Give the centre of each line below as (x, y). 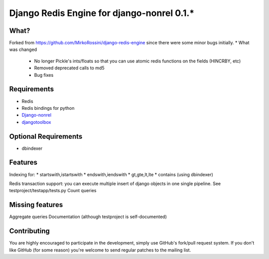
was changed (23, 49)
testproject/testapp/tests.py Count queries (53, 191)
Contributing (29, 231)
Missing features (36, 205)
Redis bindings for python (48, 108)
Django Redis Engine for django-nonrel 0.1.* (102, 13)
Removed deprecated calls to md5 (69, 68)
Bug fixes (44, 75)
